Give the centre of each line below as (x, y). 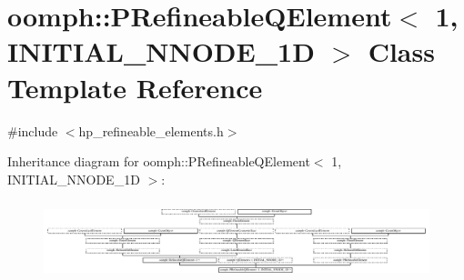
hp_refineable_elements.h (151, 130)
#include (33, 130)
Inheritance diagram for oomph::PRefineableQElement (159, 161)
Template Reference (135, 87)
